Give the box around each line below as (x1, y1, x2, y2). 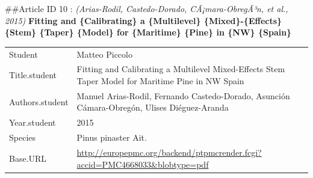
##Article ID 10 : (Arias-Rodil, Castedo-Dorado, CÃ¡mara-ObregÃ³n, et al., (5, 2, 288, 14)
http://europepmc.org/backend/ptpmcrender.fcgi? (76, 146, 262, 158)
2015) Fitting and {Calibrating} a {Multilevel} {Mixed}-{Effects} (5, 14, 282, 26)
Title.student (9, 69, 57, 81)
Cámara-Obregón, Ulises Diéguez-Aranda (76, 101, 229, 114)
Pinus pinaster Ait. (76, 131, 147, 144)
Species (9, 131, 36, 144)
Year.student (9, 116, 56, 129)
